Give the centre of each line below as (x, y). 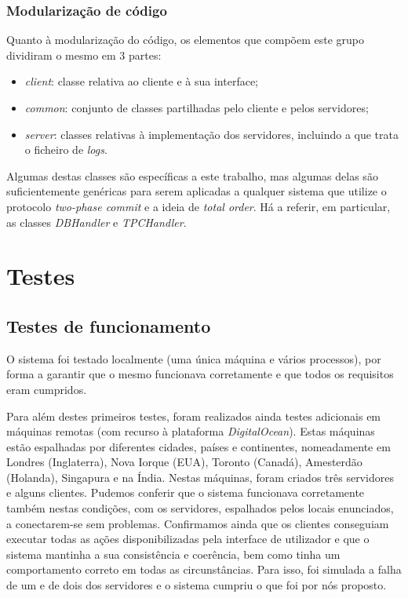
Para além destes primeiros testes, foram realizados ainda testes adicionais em (194, 416)
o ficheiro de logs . (66, 149)
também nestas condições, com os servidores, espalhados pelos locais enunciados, (200, 508)
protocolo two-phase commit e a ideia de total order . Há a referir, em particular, (199, 206)
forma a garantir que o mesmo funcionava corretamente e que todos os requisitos (200, 374)
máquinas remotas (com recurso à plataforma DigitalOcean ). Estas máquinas (191, 431)
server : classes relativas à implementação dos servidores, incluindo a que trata (211, 134)
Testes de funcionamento (109, 325)
